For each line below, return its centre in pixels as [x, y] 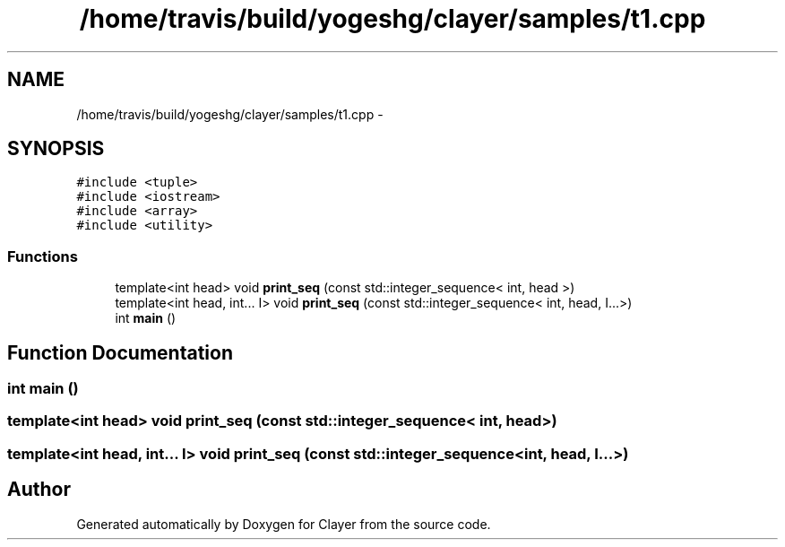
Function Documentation [120, 352]
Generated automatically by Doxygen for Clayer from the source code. [284, 524]
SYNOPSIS [56, 149]
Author [39, 490]
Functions [43, 256]
